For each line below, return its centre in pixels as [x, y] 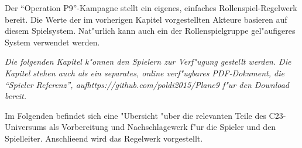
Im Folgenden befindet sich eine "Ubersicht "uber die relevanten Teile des [135, 115]
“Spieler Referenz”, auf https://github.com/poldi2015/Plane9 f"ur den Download [147, 84]
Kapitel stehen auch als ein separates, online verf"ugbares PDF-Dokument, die [145, 73]
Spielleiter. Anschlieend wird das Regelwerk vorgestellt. [104, 138]
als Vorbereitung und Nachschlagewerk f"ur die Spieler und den [163, 127]
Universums [26, 127]
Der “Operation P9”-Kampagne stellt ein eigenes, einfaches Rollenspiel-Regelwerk [151, 8]
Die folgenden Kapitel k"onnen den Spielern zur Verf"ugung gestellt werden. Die [148, 61]
